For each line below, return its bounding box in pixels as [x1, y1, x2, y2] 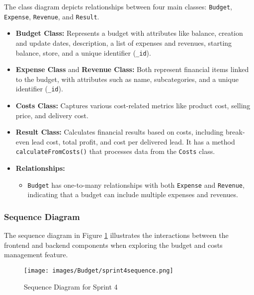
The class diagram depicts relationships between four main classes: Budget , [4, 1, 232, 11]
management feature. [4, 249, 68, 260]
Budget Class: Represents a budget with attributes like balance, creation [15, 28, 243, 38]
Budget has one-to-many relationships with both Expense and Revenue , [27, 179, 245, 190]
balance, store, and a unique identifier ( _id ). [15, 47, 151, 58]
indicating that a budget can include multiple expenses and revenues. [27, 189, 238, 200]
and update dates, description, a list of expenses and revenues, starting [15, 37, 232, 48]
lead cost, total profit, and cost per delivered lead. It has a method [31, 136, 235, 147]
